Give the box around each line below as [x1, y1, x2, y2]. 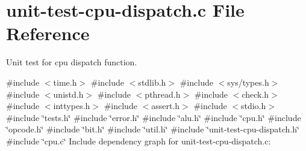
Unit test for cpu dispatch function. [6, 56, 137, 68]
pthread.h [145, 87, 181, 100]
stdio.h [240, 99, 266, 112]
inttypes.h [53, 99, 90, 112]
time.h [53, 75, 77, 88]
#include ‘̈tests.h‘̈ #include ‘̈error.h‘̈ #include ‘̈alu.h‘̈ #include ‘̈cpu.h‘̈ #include [6, 111, 301, 123]
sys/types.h [227, 75, 269, 88]
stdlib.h [138, 75, 166, 88]
